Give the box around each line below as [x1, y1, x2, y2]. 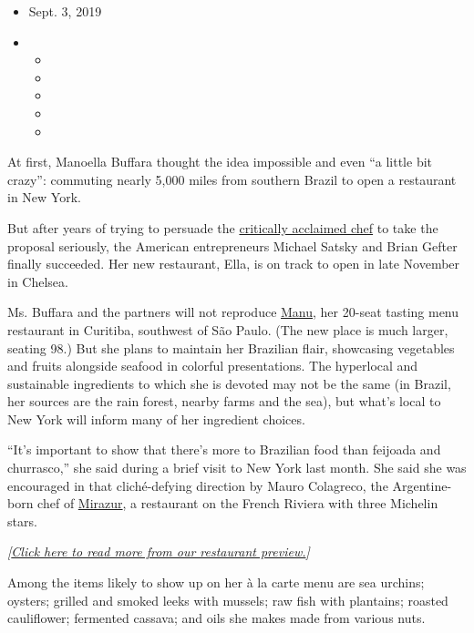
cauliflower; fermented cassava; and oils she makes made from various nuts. [7, 608, 426, 628]
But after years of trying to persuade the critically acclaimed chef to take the [7, 218, 438, 237]
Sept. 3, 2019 [28, 2, 102, 20]
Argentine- [392, 475, 452, 495]
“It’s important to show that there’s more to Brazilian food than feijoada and [7, 440, 441, 459]
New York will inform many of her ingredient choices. [7, 409, 305, 428]
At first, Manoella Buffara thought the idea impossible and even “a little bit [7, 152, 433, 171]
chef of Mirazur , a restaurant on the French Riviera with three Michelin [37, 494, 438, 513]
